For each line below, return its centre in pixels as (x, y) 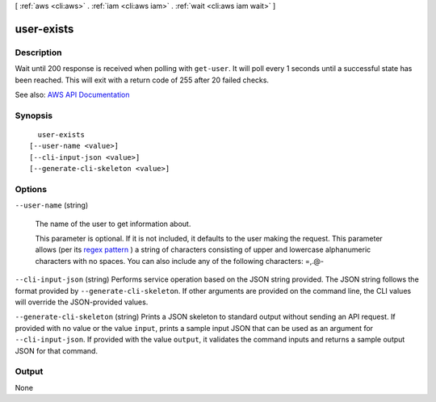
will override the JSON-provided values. (82, 302)
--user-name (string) (52, 205)
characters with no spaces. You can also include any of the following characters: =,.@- (180, 261)
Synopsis (34, 115)
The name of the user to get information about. (113, 224)
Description (38, 52)
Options (31, 189)
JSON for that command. (57, 350)
